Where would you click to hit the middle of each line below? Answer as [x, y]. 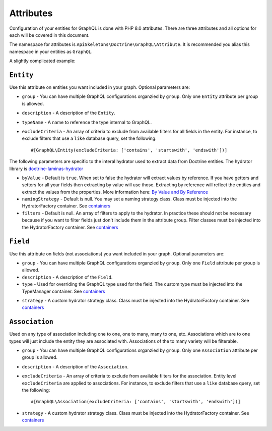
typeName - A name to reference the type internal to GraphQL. [87, 122]
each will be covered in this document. [49, 35]
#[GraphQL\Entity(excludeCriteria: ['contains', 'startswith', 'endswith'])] [129, 150]
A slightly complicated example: [42, 61]
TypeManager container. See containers [63, 291]
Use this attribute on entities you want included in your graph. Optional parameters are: [100, 87]
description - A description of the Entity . [69, 113]
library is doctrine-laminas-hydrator [46, 169]
